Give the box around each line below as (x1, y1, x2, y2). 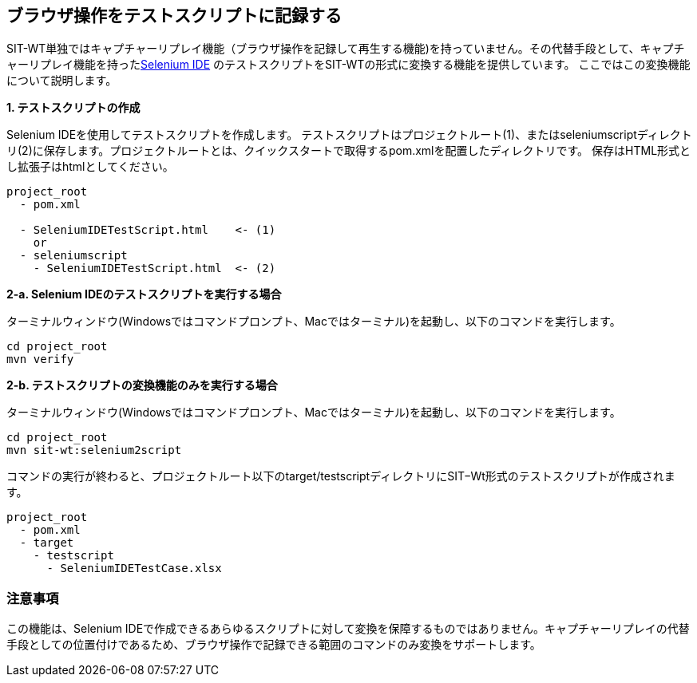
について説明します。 (6, 73, 117, 88)
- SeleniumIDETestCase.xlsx (46, 562, 222, 575)
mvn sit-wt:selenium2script (6, 444, 182, 457)
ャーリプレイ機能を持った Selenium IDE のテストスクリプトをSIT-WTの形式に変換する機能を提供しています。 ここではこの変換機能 (6, 57, 691, 72)
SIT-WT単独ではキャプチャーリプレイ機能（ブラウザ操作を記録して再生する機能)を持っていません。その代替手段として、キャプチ (6, 41, 685, 56)
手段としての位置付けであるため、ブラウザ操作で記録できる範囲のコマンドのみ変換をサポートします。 (6, 638, 541, 652)
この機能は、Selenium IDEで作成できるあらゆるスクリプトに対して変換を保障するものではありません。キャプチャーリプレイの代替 (6, 622, 690, 636)
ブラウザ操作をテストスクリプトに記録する (6, 6, 342, 26)
